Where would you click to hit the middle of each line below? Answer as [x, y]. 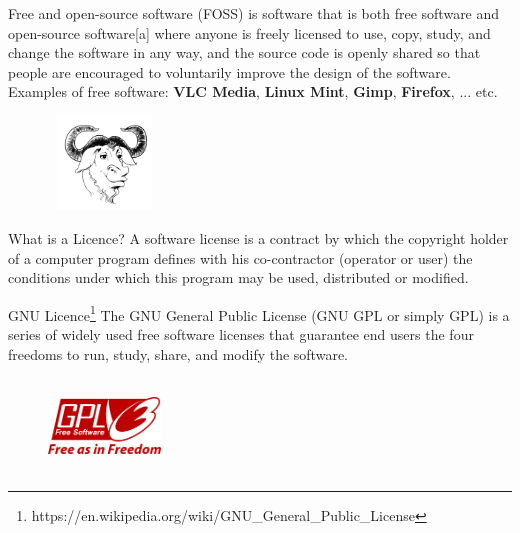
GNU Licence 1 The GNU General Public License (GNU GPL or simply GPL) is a [259, 313]
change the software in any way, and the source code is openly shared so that [244, 52]
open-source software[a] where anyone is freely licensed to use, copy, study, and [249, 32]
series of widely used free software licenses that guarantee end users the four [241, 334]
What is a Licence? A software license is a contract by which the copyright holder [258, 238]
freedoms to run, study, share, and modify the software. [178, 353]
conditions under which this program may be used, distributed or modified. [238, 277]
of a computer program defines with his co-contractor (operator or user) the [240, 257]
